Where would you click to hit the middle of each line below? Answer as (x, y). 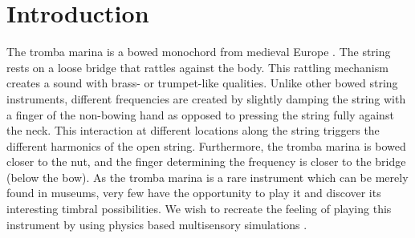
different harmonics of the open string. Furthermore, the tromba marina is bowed (206, 145)
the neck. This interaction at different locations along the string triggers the (193, 130)
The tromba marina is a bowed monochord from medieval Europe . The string (199, 52)
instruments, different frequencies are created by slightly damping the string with (206, 98)
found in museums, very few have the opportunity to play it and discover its (194, 193)
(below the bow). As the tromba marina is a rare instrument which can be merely (207, 177)
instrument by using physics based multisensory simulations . (157, 224)
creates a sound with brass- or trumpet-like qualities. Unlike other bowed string (202, 83)
